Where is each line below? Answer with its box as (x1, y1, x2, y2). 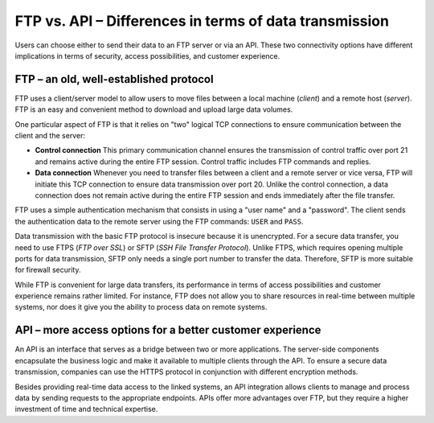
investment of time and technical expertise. (14, 405, 158, 414)
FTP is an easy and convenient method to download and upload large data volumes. (14, 105, 293, 114)
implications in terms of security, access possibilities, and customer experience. (14, 51, 280, 60)
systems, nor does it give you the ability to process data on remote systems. (14, 302, 268, 312)
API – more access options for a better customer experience (14, 323, 321, 337)
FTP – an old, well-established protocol (14, 72, 214, 86)
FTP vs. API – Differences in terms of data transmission (14, 12, 390, 30)
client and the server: (14, 131, 86, 141)
